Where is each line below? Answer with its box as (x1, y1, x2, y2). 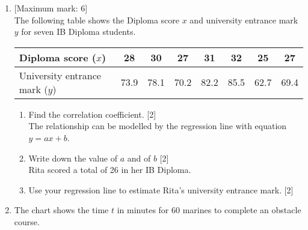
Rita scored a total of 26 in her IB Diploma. (28, 163, 191, 176)
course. (14, 215, 40, 228)
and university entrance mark (189, 13, 298, 26)
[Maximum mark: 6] (14, 2, 88, 14)
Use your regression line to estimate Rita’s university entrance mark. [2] (28, 183, 294, 196)
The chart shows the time (14, 204, 109, 216)
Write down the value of (28, 151, 118, 164)
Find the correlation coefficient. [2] (28, 107, 156, 120)
